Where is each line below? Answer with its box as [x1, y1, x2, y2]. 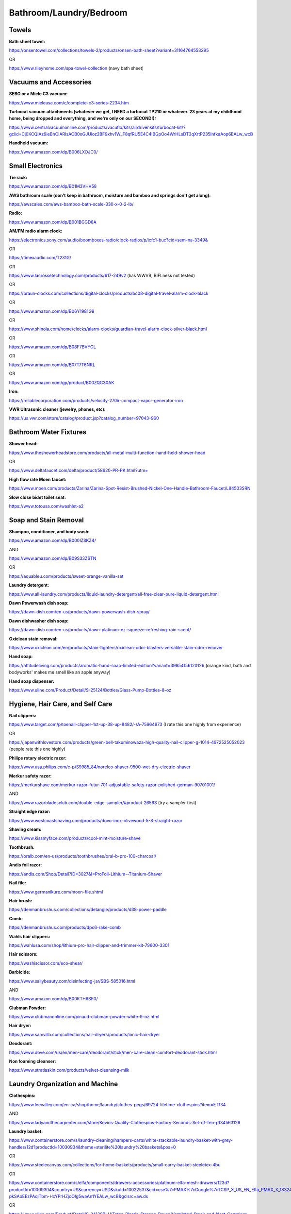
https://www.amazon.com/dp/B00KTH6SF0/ [9, 996, 98, 1002]
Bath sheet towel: [9, 39, 46, 45]
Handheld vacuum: [9, 140, 48, 146]
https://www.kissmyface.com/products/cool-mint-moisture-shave [9, 835, 141, 841]
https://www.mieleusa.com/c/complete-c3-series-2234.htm [9, 100, 129, 105]
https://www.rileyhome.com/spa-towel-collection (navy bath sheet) [9, 66, 144, 71]
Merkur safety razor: [9, 773, 52, 779]
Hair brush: [9, 898, 32, 904]
